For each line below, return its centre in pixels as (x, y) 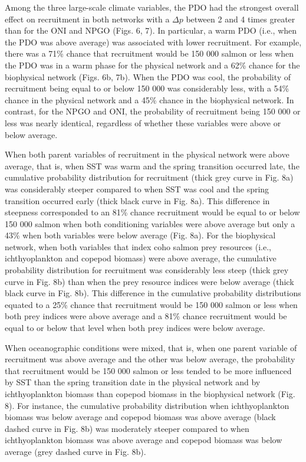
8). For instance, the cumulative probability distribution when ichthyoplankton (147, 405)
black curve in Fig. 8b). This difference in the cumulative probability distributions (153, 293)
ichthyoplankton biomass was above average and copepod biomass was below (144, 440)
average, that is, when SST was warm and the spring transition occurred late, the (152, 166)
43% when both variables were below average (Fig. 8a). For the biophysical (140, 235)
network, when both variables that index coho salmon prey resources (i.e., (138, 246)
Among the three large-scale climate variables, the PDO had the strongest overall (152, 7)
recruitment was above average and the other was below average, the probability (150, 359)
